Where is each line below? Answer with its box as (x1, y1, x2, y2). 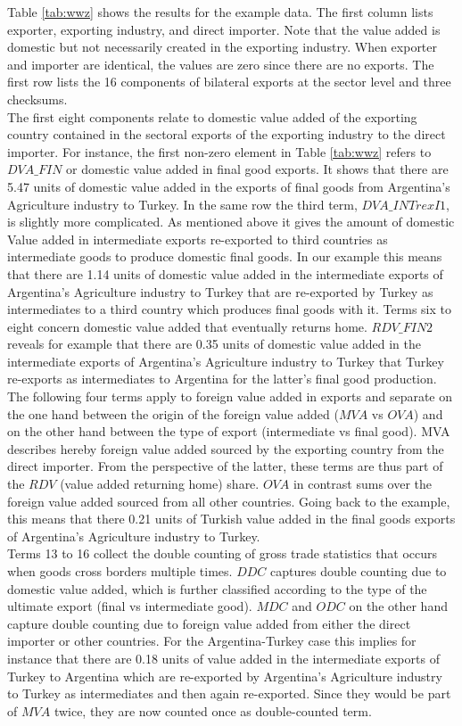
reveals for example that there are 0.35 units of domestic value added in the (7, 334, 421, 353)
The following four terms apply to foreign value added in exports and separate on (7, 387, 453, 406)
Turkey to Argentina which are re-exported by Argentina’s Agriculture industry (7, 666, 442, 685)
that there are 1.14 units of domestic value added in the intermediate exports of (7, 264, 443, 283)
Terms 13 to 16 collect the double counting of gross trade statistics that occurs (7, 544, 438, 563)
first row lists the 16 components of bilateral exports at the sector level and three (7, 72, 451, 91)
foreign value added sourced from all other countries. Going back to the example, (7, 491, 450, 510)
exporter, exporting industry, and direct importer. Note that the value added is (7, 20, 441, 38)
